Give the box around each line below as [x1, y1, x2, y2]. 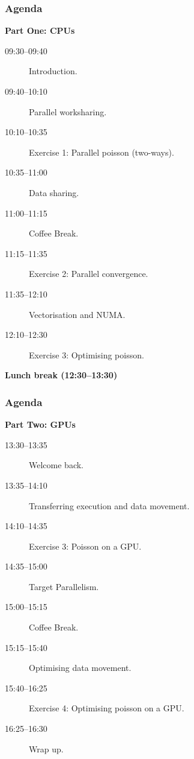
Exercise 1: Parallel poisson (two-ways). [29, 145, 174, 158]
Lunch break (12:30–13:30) [5, 369, 118, 381]
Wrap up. [29, 742, 64, 755]
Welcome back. [29, 459, 83, 471]
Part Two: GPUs [5, 418, 76, 431]
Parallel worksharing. [29, 105, 107, 118]
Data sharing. [29, 186, 79, 198]
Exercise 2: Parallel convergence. [29, 267, 148, 280]
